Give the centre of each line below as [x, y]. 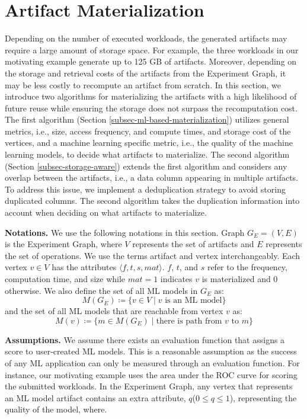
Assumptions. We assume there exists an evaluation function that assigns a [145, 339]
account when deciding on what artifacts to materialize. [106, 212]
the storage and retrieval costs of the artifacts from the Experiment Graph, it [145, 73]
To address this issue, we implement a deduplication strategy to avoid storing [145, 189]
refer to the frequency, [247, 267]
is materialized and [236, 279]
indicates [176, 279]
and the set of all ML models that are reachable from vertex [114, 311]
